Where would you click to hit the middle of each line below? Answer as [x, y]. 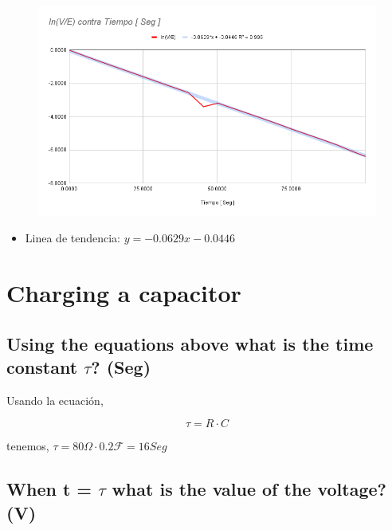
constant [42, 366]
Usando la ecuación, [55, 400]
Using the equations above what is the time [190, 343]
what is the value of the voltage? [249, 489]
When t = [49, 489]
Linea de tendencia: [73, 238]
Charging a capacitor [124, 292]
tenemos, [28, 446]
